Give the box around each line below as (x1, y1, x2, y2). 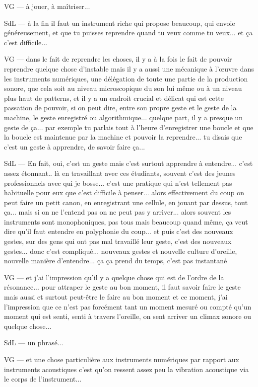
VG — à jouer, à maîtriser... (4, 1, 90, 11)
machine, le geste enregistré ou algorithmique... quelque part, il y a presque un (4, 112, 243, 122)
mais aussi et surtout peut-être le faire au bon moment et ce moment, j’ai (4, 292, 228, 302)
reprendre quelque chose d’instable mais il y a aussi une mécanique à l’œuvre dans (4, 63, 254, 74)
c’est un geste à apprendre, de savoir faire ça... (4, 141, 145, 152)
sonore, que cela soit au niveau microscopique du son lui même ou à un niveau (4, 83, 242, 93)
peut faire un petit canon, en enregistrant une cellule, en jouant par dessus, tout (4, 197, 248, 207)
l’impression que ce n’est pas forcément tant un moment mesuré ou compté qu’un (4, 301, 252, 311)
